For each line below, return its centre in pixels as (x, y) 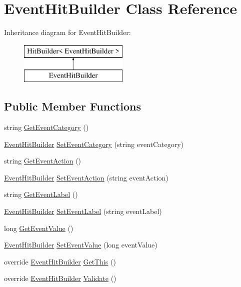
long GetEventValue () (39, 228)
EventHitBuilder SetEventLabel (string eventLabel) (83, 211)
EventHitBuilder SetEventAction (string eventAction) (86, 177)
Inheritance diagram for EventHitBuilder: (67, 32)
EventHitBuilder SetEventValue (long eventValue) (81, 245)
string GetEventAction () (43, 161)
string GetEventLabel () (41, 194)
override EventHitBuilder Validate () (60, 278)
